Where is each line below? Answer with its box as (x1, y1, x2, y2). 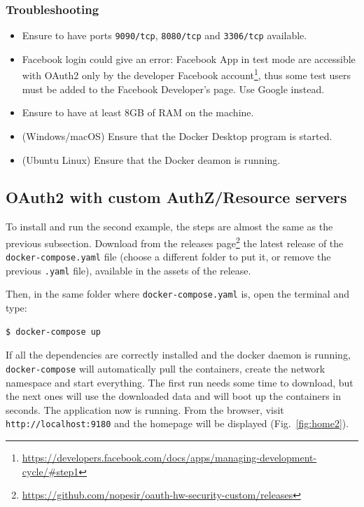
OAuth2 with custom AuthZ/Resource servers (6, 186, 347, 208)
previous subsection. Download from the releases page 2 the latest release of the (6, 233, 344, 250)
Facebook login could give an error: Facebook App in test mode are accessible (22, 51, 356, 66)
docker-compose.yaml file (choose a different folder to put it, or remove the (6, 249, 331, 264)
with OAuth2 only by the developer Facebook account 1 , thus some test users (22, 66, 351, 83)
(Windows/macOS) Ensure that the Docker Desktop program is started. (22, 128, 332, 143)
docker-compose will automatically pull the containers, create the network (6, 361, 325, 375)
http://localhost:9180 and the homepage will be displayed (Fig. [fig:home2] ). (6, 416, 349, 431)
